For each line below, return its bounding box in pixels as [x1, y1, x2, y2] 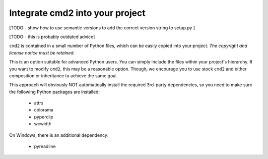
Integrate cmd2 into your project [9, 7, 146, 18]
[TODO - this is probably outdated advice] [9, 34, 95, 40]
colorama [34, 107, 54, 113]
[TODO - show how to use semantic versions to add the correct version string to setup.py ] [9, 25, 196, 31]
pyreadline [34, 144, 56, 150]
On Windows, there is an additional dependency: [9, 132, 109, 138]
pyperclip [34, 114, 54, 120]
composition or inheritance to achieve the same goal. [9, 72, 118, 79]
